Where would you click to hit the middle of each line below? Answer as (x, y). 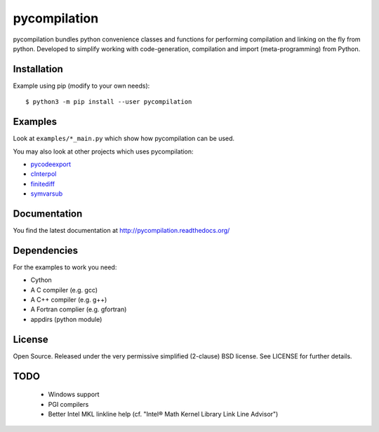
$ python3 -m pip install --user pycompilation (109, 102)
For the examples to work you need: (65, 267)
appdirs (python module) (66, 319)
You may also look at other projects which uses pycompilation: (103, 151)
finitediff (43, 184)
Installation (38, 69)
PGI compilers (68, 404)
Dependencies (46, 250)
